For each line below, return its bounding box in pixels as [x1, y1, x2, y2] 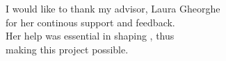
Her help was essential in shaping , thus [6, 28, 175, 43]
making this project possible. [6, 42, 129, 56]
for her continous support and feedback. [6, 15, 175, 29]
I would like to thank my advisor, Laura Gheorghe [6, 1, 220, 15]
